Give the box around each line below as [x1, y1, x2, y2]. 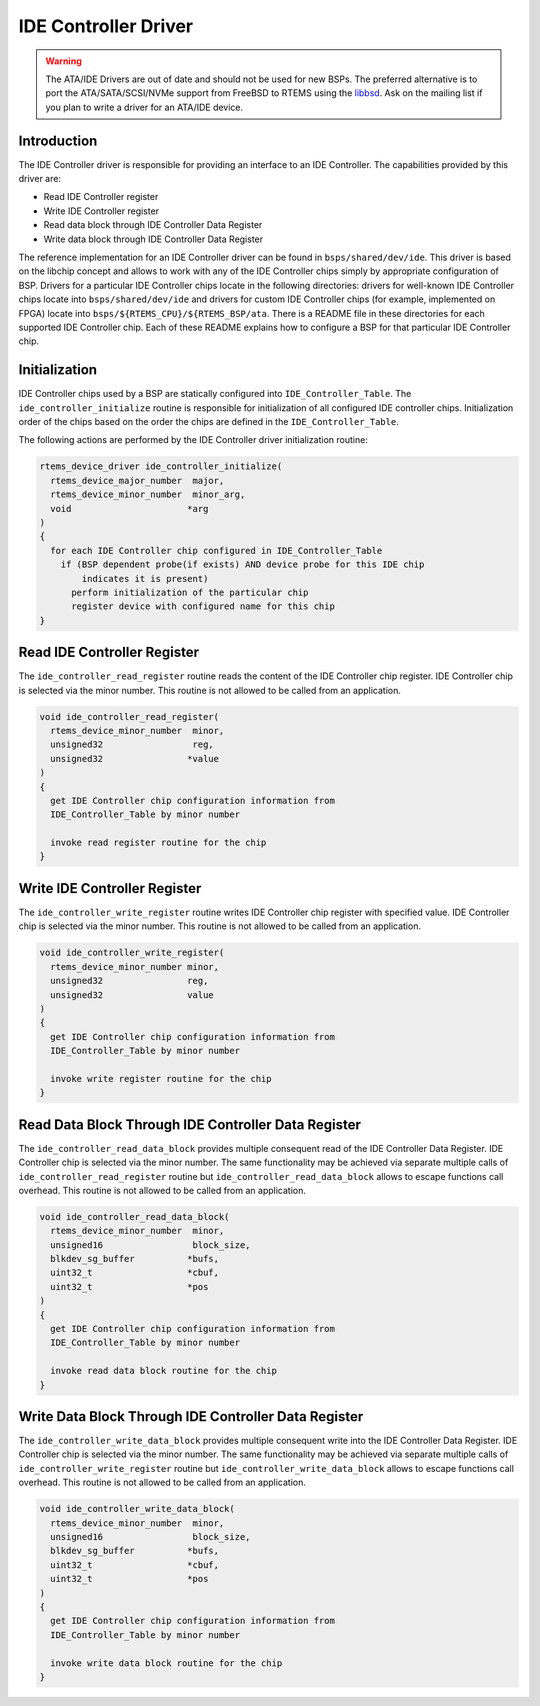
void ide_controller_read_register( [39, 711, 220, 722]
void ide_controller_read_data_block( [39, 1211, 230, 1222]
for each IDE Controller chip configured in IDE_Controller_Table [50, 545, 383, 556]
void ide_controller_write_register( [39, 947, 225, 959]
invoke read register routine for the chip [50, 837, 267, 849]
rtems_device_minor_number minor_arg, [50, 489, 246, 500]
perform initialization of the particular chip [71, 586, 309, 598]
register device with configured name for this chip [71, 601, 335, 612]
